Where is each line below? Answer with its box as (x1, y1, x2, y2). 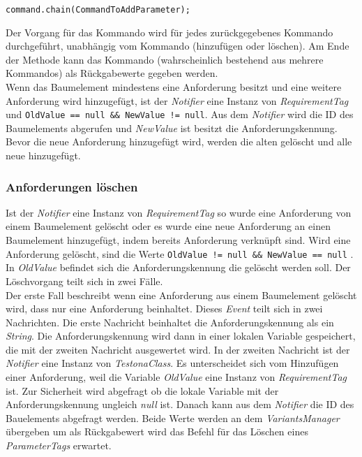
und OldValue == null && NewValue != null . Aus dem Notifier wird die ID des (6, 107, 354, 122)
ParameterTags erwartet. (6, 438, 112, 453)
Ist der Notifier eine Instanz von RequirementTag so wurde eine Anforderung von (6, 205, 352, 219)
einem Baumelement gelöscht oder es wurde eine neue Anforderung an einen (6, 219, 331, 233)
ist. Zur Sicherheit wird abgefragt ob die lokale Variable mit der (6, 383, 279, 398)
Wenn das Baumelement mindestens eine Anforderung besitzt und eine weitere (6, 80, 342, 94)
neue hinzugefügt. (6, 148, 81, 163)
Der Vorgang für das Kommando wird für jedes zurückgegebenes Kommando (6, 24, 333, 39)
